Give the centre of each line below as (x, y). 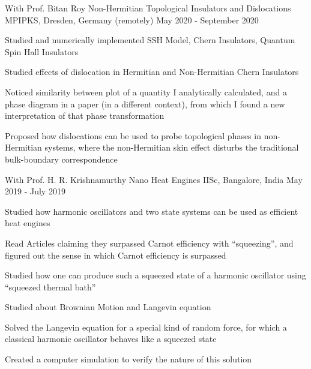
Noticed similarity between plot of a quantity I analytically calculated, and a (146, 91)
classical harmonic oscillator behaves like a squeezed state (111, 339)
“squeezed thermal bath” (50, 286)
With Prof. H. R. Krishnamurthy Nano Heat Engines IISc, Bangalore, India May (154, 179)
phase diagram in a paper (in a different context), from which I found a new (145, 103)
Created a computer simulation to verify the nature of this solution (128, 359)
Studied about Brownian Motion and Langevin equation (108, 307)
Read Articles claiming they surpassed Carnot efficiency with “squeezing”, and (149, 243)
